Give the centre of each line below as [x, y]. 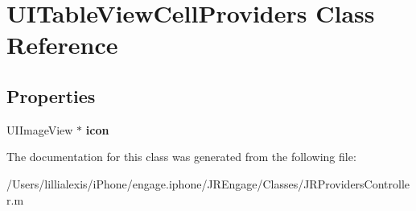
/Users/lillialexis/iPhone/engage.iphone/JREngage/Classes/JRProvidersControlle [208, 183]
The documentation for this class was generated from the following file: [181, 157]
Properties [51, 95]
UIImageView [40, 129]
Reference [62, 45]
